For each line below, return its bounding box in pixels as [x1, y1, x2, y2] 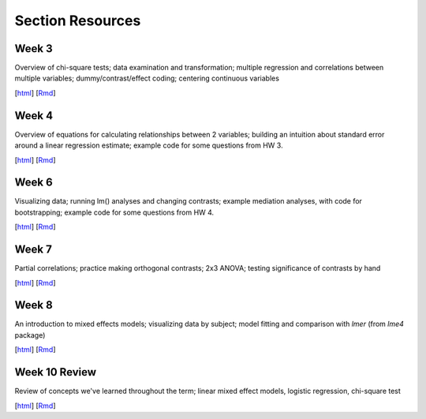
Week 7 [14, 243, 53, 256]
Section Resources [14, 12, 141, 29]
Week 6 [14, 176, 53, 189]
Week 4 [14, 109, 54, 122]
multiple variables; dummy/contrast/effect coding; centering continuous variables [14, 73, 280, 83]
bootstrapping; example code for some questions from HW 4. [14, 208, 215, 217]
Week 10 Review [14, 365, 97, 379]
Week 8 [14, 298, 53, 312]
